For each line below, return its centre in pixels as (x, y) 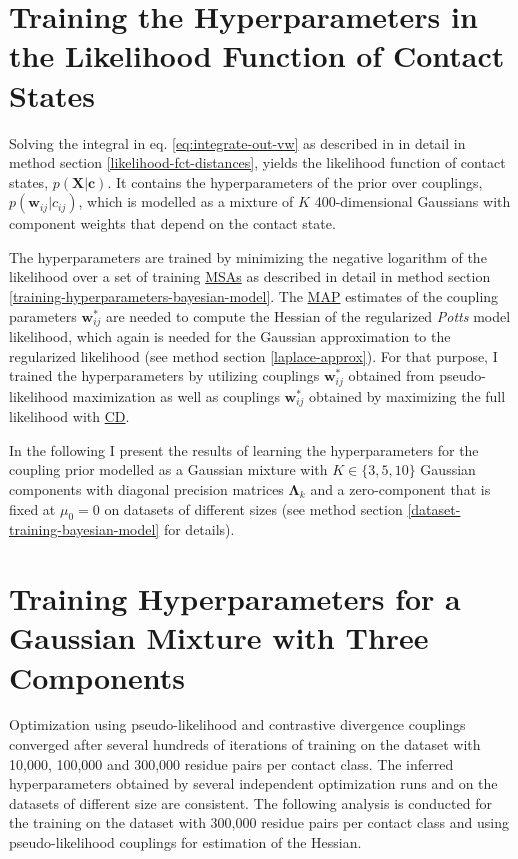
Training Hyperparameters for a (235, 598)
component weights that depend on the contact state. (172, 223)
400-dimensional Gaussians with (412, 201)
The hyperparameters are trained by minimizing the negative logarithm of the (248, 256)
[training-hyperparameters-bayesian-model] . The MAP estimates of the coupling (254, 296)
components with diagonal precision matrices (146, 488)
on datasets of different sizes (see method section (253, 508)
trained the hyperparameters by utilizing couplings (164, 375)
